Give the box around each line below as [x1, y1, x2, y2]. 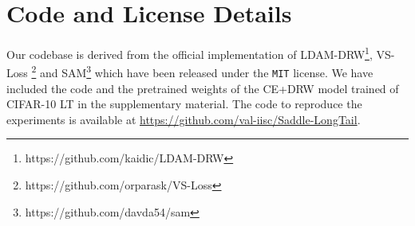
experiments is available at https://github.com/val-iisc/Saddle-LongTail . [6, 111, 361, 127]
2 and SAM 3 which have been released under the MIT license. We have [31, 62, 373, 81]
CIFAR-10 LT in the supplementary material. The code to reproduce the [6, 95, 362, 112]
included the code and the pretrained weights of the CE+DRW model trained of [6, 80, 399, 96]
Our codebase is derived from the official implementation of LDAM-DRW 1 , [6, 44, 373, 62]
